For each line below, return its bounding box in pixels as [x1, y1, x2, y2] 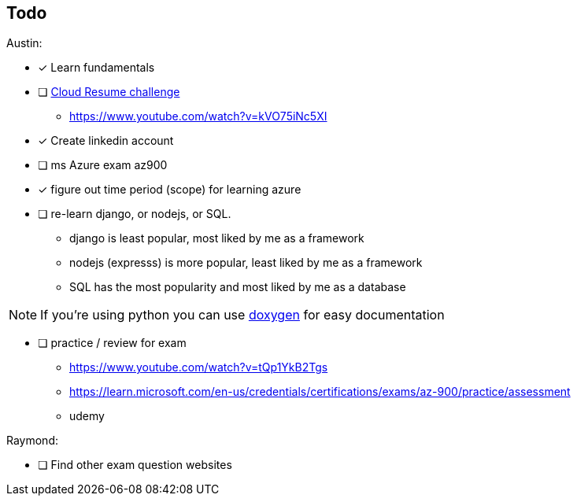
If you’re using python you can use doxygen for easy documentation [40, 307, 445, 323]
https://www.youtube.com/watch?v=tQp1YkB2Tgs [69, 360, 328, 375]
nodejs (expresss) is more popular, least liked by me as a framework [69, 256, 423, 270]
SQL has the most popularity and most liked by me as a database [69, 280, 406, 294]
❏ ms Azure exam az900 [38, 158, 168, 172]
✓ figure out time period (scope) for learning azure [38, 183, 301, 197]
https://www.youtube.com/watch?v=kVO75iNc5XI [69, 109, 327, 124]
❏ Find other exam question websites [38, 458, 232, 472]
